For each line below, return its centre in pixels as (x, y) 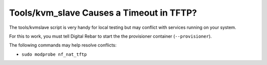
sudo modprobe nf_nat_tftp (54, 54)
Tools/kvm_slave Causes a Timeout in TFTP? (103, 13)
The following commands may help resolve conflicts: (63, 45)
